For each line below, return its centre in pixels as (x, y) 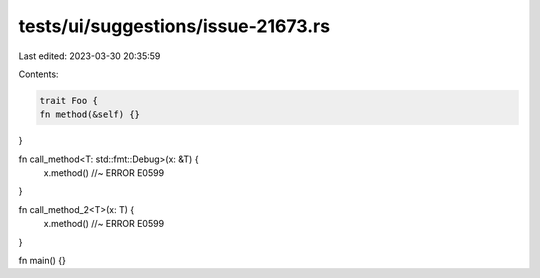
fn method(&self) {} (89, 114)
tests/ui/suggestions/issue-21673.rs (174, 26)
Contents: (38, 74)
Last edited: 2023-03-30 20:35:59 (89, 56)
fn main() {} (42, 261)
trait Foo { (69, 100)
